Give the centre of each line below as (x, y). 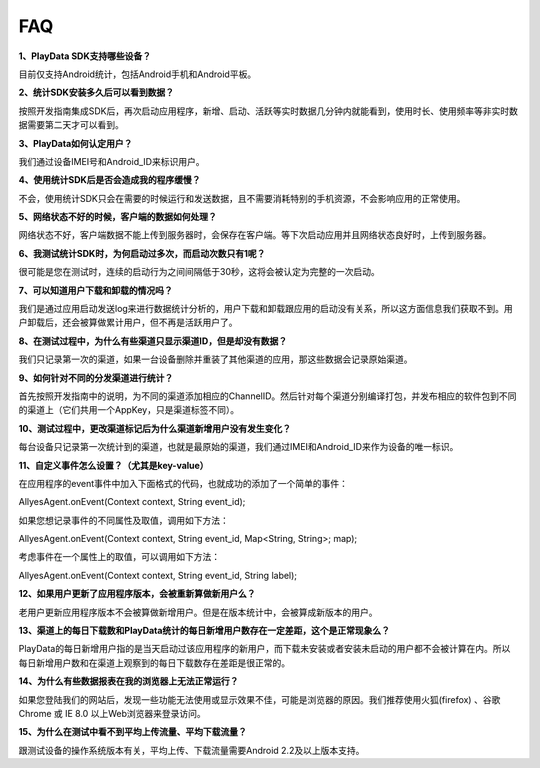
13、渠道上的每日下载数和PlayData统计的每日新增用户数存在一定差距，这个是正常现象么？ (204, 631)
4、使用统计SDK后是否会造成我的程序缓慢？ (109, 180)
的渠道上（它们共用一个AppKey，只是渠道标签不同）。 (129, 410)
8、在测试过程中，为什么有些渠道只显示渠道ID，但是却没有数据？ (153, 341)
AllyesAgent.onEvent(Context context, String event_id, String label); (158, 575)
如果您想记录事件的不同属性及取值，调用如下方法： (123, 520)
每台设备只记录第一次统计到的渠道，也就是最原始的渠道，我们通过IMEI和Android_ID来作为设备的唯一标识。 (238, 447)
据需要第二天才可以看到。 (71, 125)
